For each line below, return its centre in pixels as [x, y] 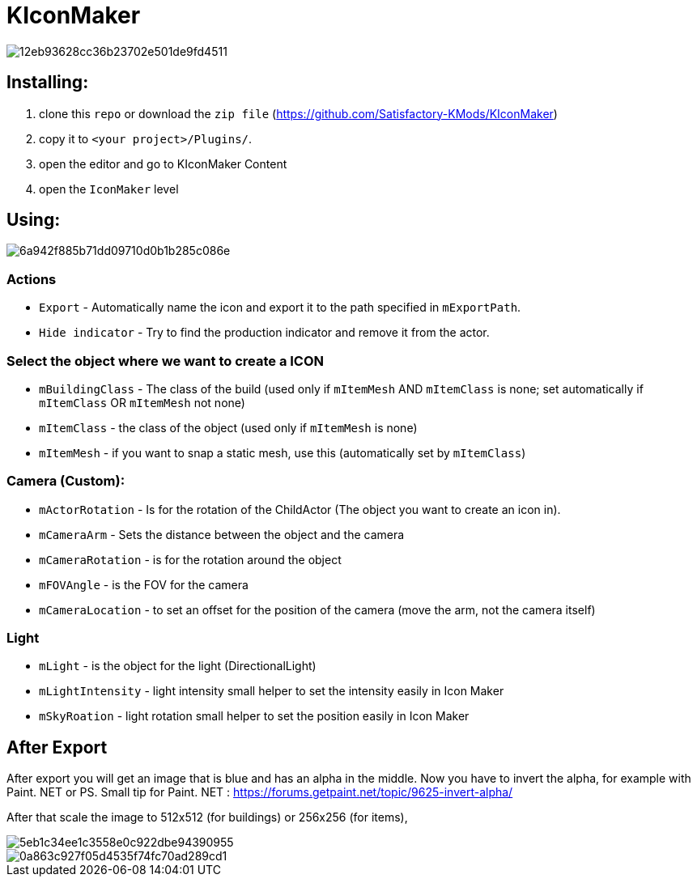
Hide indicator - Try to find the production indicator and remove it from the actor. [264, 333]
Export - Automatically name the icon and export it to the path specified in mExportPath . [280, 308]
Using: [34, 220]
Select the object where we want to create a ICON [166, 361]
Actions [32, 279]
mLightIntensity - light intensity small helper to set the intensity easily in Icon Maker [272, 691]
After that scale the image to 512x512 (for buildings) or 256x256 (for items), [207, 817]
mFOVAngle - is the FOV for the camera [144, 584]
